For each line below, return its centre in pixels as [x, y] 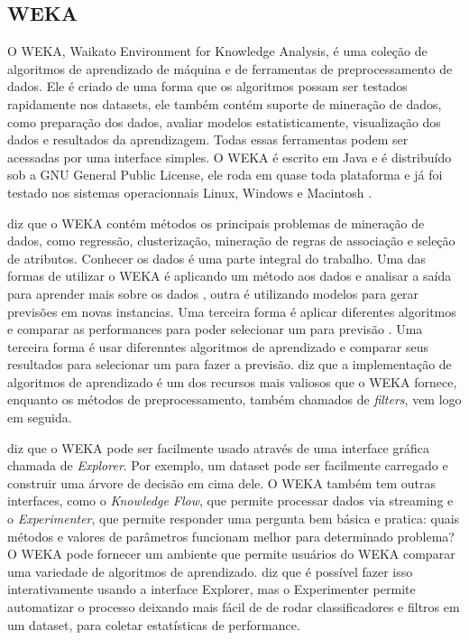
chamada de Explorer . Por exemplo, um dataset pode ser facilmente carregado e [228, 465]
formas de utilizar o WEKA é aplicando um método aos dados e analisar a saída [230, 276]
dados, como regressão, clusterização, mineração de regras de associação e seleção [231, 241]
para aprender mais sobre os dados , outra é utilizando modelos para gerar [213, 293]
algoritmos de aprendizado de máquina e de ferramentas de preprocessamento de [230, 68]
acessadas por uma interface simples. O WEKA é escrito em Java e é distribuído [230, 157]
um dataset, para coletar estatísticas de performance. [154, 624]
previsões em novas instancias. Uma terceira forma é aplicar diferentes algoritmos [232, 311]
